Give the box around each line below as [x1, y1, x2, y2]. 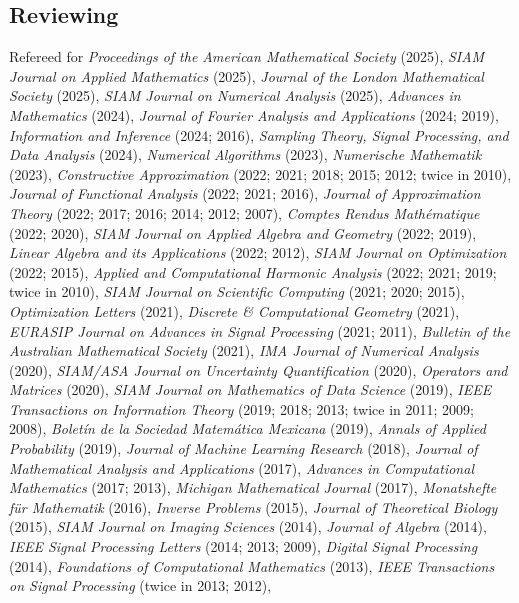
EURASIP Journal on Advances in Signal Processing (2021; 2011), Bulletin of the [9, 320, 511, 341]
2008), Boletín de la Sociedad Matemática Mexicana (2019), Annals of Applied [9, 418, 486, 439]
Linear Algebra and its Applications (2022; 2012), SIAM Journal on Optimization [9, 242, 507, 263]
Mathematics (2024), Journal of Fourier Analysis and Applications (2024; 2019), [9, 104, 499, 125]
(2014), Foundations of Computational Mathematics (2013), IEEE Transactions [9, 555, 495, 576]
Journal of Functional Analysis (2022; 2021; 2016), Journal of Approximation [9, 183, 481, 204]
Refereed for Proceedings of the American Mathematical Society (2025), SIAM [9, 46, 485, 67]
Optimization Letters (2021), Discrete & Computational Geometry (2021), [9, 300, 460, 321]
